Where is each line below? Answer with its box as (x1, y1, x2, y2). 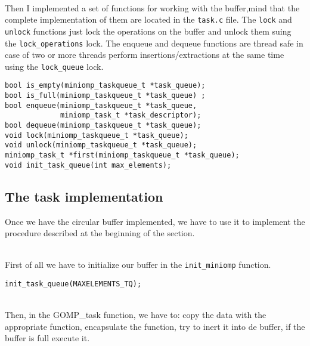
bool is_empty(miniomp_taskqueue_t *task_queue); (5, 81, 206, 90)
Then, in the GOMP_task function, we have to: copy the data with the (5, 308, 266, 321)
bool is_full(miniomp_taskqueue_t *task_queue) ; (5, 91, 206, 100)
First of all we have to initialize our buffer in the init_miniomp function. (5, 258, 271, 271)
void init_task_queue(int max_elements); (5, 160, 172, 169)
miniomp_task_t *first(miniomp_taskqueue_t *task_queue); (5, 151, 240, 159)
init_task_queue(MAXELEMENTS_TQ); (5, 279, 142, 288)
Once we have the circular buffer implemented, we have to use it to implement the (5, 215, 305, 227)
